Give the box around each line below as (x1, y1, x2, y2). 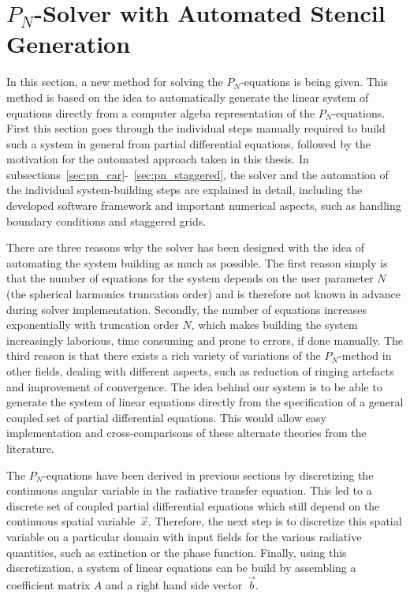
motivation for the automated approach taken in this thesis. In (6, 151, 309, 167)
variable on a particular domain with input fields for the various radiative (6, 528, 362, 544)
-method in (338, 347, 392, 364)
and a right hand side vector (106, 576, 243, 592)
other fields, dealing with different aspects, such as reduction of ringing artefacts (6, 363, 394, 379)
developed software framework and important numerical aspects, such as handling (6, 197, 401, 214)
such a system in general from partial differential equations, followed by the (6, 135, 371, 151)
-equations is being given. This (240, 73, 389, 90)
